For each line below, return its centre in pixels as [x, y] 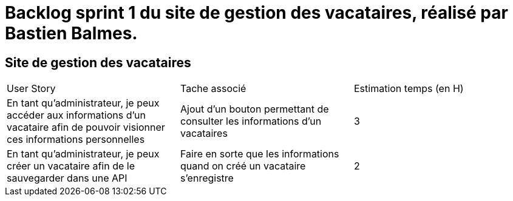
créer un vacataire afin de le [71, 166]
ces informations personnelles [76, 140]
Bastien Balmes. [71, 33]
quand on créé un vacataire [243, 166]
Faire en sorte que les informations [260, 154]
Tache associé [213, 89]
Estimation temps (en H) [409, 89]
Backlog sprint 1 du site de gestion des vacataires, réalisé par [256, 13]
